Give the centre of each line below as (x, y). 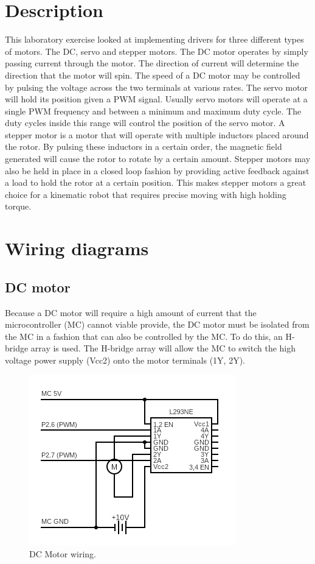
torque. (18, 206)
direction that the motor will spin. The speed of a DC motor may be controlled (153, 75)
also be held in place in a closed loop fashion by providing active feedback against (157, 170)
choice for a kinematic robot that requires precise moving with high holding (146, 194)
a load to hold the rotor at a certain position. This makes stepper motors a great (156, 182)
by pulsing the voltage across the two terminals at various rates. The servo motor (157, 87)
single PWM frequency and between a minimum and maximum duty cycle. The (153, 111)
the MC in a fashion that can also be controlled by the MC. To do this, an (144, 336)
